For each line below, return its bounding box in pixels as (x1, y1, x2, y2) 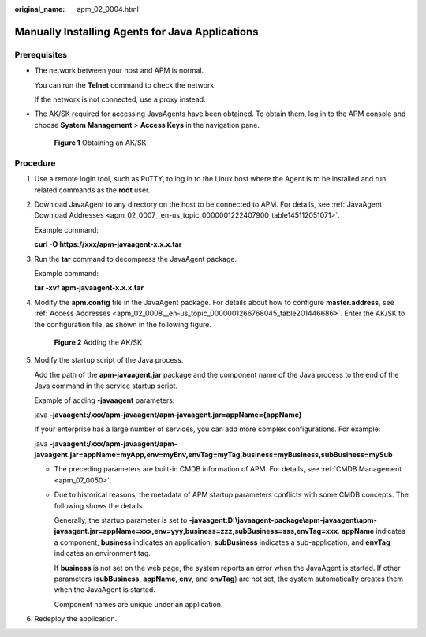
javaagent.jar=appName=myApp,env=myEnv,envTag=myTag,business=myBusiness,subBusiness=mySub (34, 450, 394, 460)
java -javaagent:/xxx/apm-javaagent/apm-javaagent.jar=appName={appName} (34, 410, 303, 419)
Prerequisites (14, 49, 67, 60)
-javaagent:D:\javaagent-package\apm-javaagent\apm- (189, 516, 378, 525)
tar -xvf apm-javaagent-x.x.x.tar (34, 283, 144, 292)
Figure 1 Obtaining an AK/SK (54, 138, 147, 147)
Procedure (14, 158, 56, 169)
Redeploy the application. (34, 614, 118, 624)
